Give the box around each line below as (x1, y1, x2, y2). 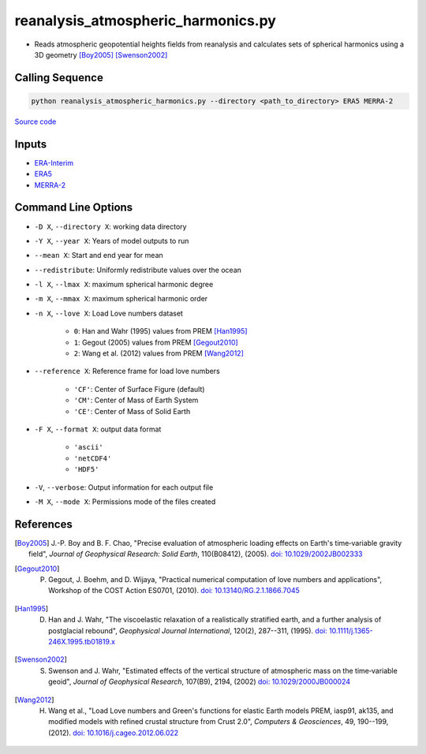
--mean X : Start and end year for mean (34, 251, 163, 260)
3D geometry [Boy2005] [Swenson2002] (34, 50, 168, 59)
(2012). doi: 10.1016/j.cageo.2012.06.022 (48, 728, 179, 737)
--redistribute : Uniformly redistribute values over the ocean (34, 265, 242, 274)
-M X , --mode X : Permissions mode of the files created (34, 497, 216, 506)
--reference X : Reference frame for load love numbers (34, 367, 220, 376)
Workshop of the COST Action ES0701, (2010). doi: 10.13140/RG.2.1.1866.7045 (48, 586, 300, 595)
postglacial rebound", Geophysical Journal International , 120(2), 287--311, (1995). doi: (48, 625, 327, 635)
